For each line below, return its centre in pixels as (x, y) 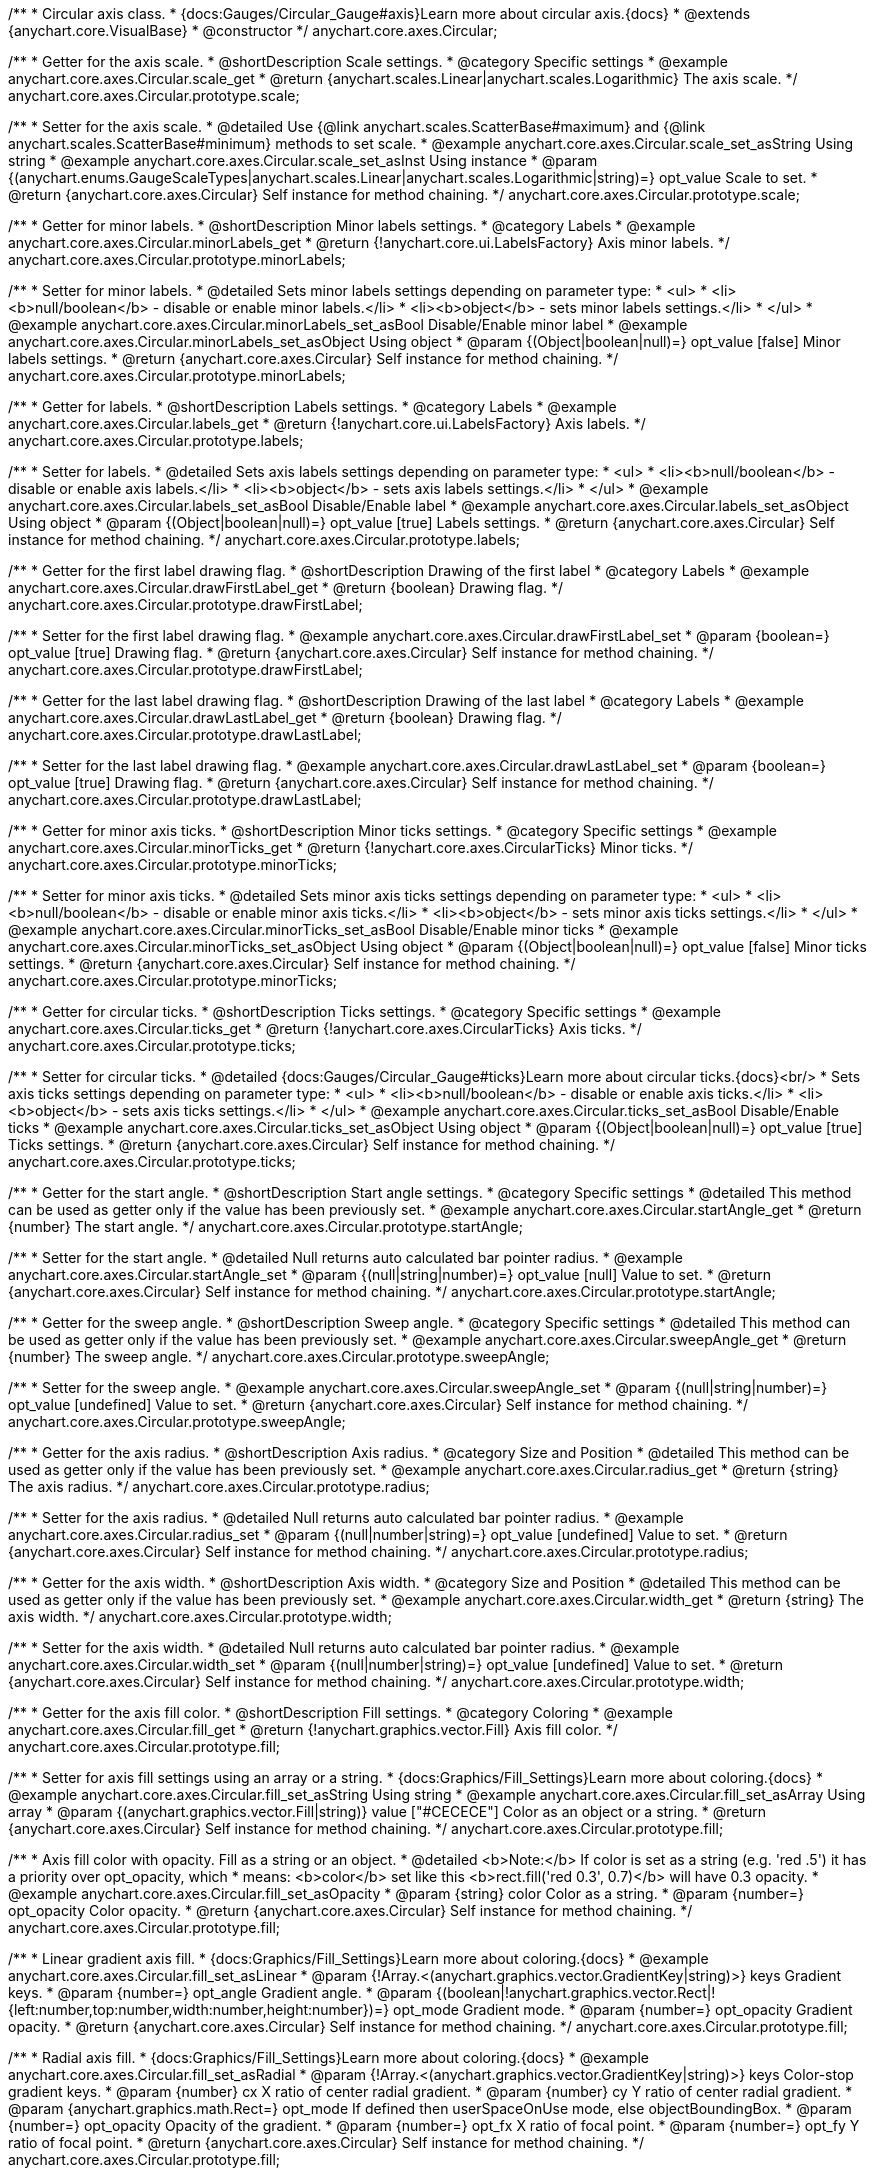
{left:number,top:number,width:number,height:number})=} (199, 2009)
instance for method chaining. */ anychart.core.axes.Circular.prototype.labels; (264, 539)
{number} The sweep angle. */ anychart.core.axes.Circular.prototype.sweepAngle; (279, 1356)
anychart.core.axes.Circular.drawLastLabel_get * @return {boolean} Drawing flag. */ (285, 717)
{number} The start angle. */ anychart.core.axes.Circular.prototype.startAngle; (266, 1226)
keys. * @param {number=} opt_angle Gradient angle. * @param (220, 1992)
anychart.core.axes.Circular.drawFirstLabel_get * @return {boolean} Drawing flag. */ (285, 587)
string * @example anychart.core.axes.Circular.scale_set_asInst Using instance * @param (303, 160)
